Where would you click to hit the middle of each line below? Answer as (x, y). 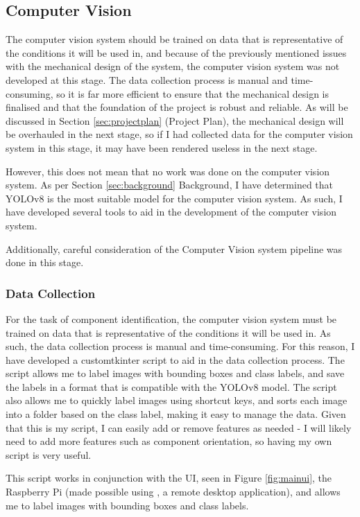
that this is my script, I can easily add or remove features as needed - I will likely (179, 427)
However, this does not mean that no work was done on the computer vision (168, 171)
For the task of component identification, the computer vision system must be (171, 318)
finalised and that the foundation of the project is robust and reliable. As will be (177, 107)
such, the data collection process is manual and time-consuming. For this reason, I (180, 346)
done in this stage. (45, 262)
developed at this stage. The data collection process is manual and (147, 79)
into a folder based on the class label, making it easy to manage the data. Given (176, 414)
